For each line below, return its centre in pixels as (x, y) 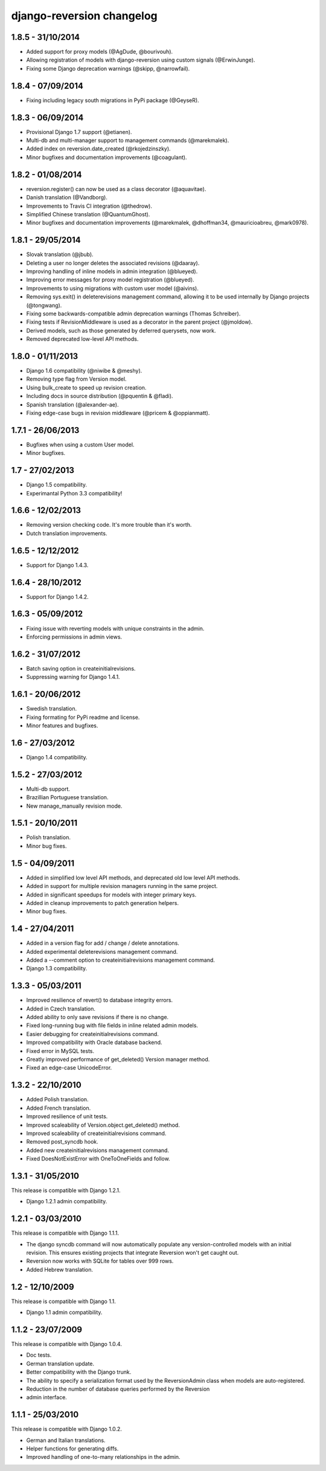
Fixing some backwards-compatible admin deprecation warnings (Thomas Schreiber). (133, 314)
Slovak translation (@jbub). (60, 254)
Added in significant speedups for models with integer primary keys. (111, 895)
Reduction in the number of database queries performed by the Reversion (118, 1389)
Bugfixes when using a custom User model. (80, 445)
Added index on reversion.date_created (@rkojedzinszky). (99, 149)
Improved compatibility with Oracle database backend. (94, 1043)
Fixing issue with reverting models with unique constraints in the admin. (115, 628)
